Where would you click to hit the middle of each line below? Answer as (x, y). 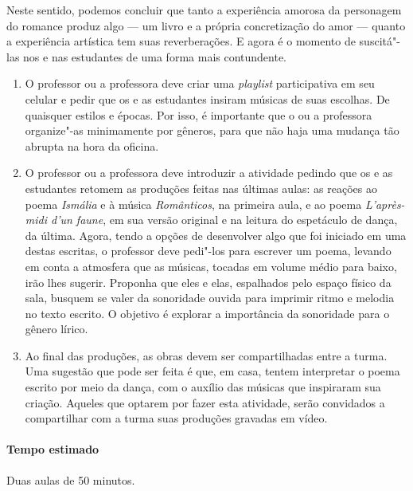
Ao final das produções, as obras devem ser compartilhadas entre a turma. (206, 355)
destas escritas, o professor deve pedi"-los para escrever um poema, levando (208, 251)
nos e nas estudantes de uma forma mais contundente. (155, 56)
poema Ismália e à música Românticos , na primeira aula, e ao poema (193, 204)
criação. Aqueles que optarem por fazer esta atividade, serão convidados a (205, 402)
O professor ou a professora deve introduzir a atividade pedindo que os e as (209, 173)
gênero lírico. (56, 329)
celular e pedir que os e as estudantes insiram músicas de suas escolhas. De (207, 98)
